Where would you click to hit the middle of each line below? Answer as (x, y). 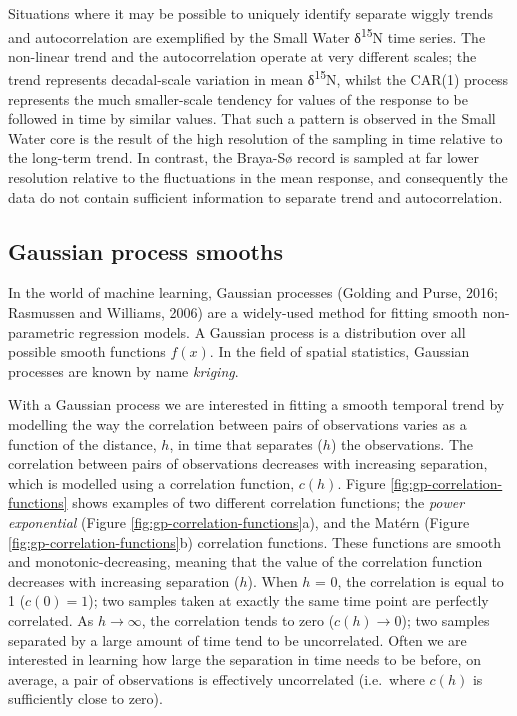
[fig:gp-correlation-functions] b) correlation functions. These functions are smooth (254, 541)
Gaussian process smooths (145, 250)
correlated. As (51, 619)
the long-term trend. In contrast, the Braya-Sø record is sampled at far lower (243, 157)
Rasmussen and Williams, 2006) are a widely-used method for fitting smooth (243, 312)
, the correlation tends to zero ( (238, 619)
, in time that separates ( (246, 443)
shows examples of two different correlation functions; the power (268, 502)
